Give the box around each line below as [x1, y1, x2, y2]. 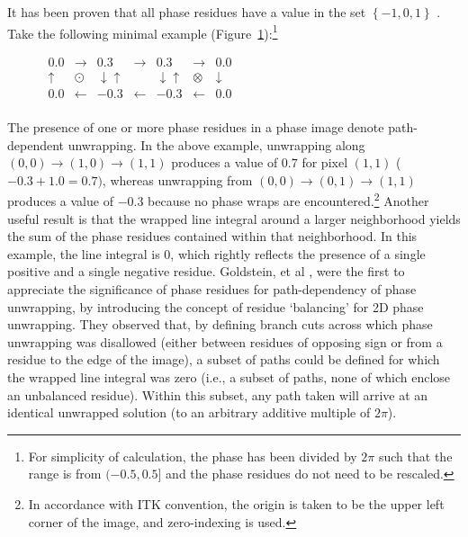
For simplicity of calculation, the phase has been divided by [28, 446, 357, 465]
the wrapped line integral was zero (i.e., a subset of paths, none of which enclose [7, 367, 451, 386]
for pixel [301, 153, 348, 172]
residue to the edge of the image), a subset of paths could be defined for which [7, 350, 440, 369]
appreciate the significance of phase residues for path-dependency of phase [7, 279, 417, 298]
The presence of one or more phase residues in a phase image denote [7, 117, 384, 136]
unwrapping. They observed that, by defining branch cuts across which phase [7, 315, 433, 334]
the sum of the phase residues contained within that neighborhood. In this [7, 227, 418, 246]
